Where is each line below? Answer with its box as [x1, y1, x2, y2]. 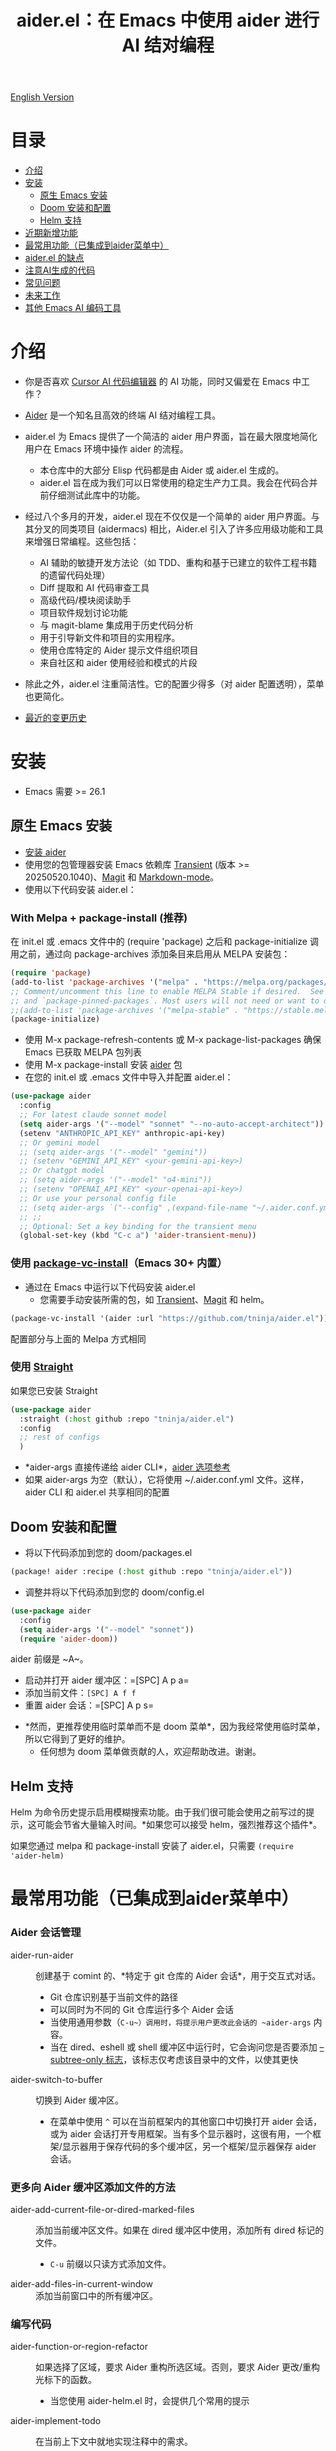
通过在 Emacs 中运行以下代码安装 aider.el [24, 1281, 196, 1293]
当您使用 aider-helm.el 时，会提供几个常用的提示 [49, 2395, 250, 2407]
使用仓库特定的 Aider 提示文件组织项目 [39, 644, 199, 656]
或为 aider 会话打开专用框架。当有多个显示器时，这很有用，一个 [49, 2127, 313, 2140]
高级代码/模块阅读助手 [39, 594, 132, 606]
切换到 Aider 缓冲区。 [35, 2094, 125, 2106]
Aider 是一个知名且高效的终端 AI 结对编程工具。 [24, 409, 222, 421]
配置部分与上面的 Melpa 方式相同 [10, 1332, 147, 1345]
